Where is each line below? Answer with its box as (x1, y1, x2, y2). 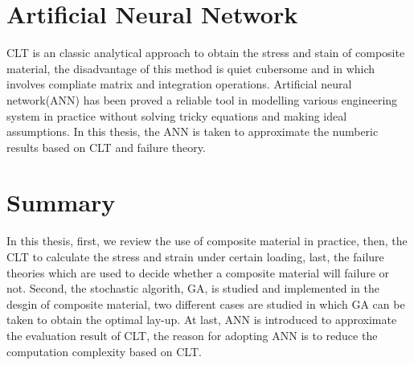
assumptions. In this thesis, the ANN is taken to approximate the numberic (6, 123, 379, 140)
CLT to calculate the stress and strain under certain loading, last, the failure (6, 248, 384, 265)
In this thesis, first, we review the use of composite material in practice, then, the (6, 232, 408, 249)
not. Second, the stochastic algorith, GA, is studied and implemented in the (6, 280, 380, 297)
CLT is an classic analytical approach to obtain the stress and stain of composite (6, 44, 405, 61)
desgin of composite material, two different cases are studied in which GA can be (6, 295, 405, 312)
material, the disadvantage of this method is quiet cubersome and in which (6, 59, 375, 76)
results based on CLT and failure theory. (6, 138, 206, 155)
